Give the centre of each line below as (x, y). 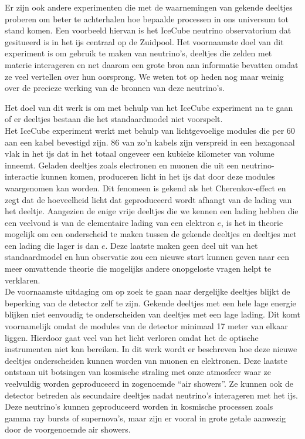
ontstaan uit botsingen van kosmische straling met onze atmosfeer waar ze (138, 372)
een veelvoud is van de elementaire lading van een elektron (110, 222)
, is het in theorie (252, 222)
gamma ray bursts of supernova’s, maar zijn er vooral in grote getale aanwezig (145, 418)
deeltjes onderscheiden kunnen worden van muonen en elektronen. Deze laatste (146, 360)
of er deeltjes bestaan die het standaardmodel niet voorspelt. (114, 119)
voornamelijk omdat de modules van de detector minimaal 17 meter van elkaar (146, 326)
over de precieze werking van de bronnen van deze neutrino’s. (115, 88)
